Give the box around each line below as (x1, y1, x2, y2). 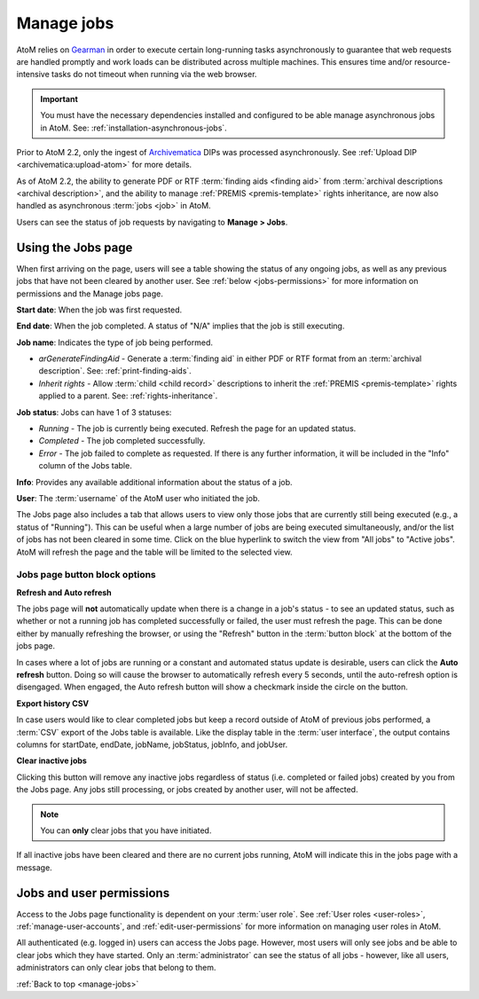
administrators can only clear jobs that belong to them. (16, 963, 216, 973)
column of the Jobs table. (38, 460, 132, 471)
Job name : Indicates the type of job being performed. (16, 337, 213, 348)
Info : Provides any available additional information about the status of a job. (16, 476, 293, 487)
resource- (413, 56, 452, 67)
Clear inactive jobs (16, 755, 88, 767)
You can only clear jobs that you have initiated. (40, 825, 212, 836)
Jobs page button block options (16, 569, 157, 581)
